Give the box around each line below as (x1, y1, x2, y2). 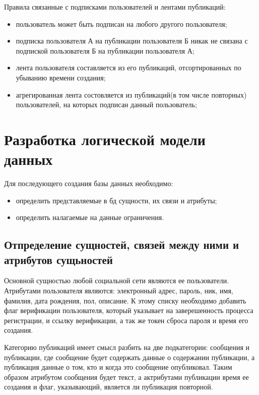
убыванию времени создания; (16, 72, 106, 82)
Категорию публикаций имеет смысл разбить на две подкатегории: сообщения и (4, 342, 249, 352)
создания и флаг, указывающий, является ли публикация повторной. (4, 381, 213, 392)
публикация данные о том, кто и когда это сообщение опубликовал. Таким (4, 362, 232, 372)
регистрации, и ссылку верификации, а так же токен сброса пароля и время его (4, 315, 248, 325)
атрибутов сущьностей (4, 251, 113, 267)
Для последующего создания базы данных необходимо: (4, 178, 173, 189)
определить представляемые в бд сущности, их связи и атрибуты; (16, 195, 217, 205)
